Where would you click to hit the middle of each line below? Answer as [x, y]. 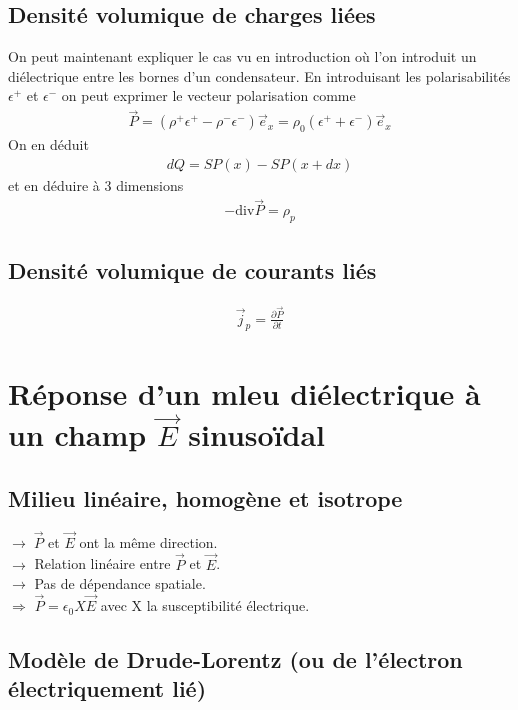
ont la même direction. [148, 541]
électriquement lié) [107, 688]
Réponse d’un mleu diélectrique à [244, 392]
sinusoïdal [257, 434]
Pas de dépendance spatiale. [120, 583]
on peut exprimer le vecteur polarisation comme [208, 95]
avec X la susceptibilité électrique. [205, 605]
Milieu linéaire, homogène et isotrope [205, 497]
